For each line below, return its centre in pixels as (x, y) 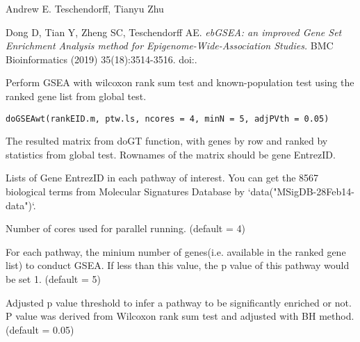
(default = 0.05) (40, 329)
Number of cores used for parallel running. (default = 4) (125, 228)
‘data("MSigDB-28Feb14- (301, 191)
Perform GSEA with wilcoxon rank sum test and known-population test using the (180, 82)
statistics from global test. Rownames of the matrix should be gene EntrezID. (171, 154)
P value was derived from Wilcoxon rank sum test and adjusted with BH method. (180, 316)
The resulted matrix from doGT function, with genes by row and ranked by (167, 141)
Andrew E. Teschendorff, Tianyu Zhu (85, 8)
